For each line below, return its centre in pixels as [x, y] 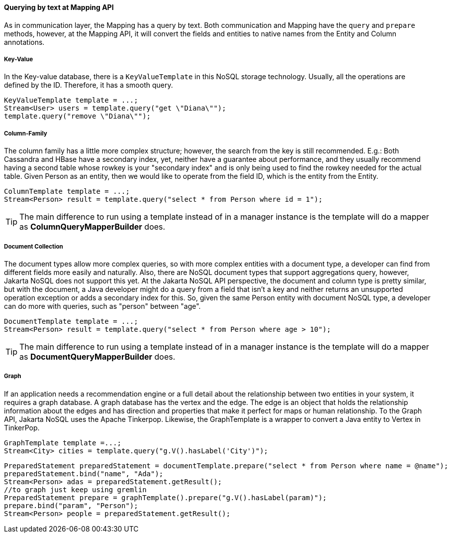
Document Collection [34, 246]
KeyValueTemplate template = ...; [71, 100]
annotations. [24, 42]
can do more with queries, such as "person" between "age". [102, 306]
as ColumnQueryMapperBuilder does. [92, 227]
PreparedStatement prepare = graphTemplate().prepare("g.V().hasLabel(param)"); [166, 497]
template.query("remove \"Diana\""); [78, 116]
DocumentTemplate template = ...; [71, 321]
